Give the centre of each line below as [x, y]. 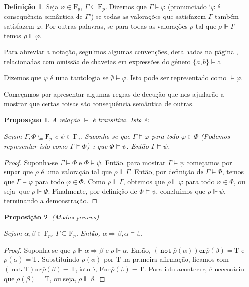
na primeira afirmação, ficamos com [176, 259]
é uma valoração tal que [76, 172]
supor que [19, 172]
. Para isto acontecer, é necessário [194, 269]
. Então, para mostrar [133, 162]
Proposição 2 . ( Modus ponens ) [52, 216]
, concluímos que [181, 191]
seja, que [17, 191]
